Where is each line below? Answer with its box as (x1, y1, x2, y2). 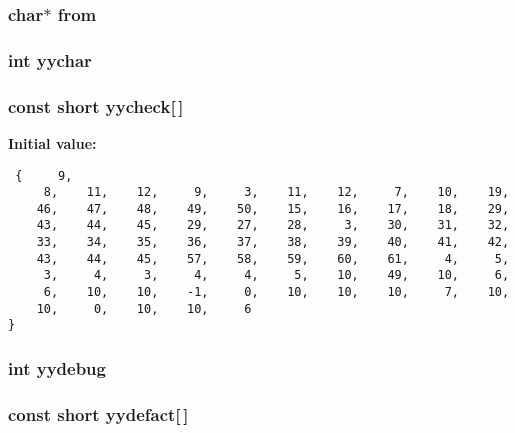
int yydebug (8, 355, 106, 380)
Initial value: (8, 132, 97, 153)
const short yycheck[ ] (8, 93, 184, 118)
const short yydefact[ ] (8, 401, 189, 426)
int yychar (8, 47, 92, 72)
